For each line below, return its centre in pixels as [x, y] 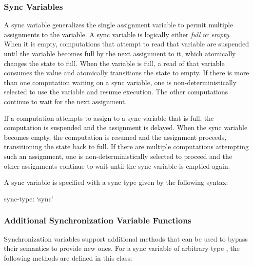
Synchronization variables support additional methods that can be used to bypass [126, 238]
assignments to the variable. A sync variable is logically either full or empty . [117, 34]
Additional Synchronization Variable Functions [98, 220]
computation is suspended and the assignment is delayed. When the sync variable [126, 127]
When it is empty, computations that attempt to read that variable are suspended [126, 44]
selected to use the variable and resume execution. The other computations [116, 92]
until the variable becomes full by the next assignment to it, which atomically [120, 53]
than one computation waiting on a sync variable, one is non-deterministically [120, 82]
